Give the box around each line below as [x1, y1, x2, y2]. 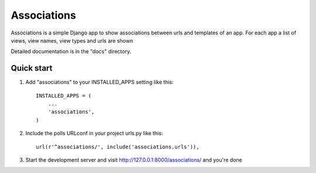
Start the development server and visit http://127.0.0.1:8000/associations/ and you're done [25, 156, 243, 163]
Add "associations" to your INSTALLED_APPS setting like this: [25, 79, 174, 86]
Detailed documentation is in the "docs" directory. [11, 48, 132, 55]
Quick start [11, 63, 53, 73]
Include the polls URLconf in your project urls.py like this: [25, 130, 163, 137]
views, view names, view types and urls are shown [11, 37, 133, 44]
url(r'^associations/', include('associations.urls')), [36, 143, 200, 150]
